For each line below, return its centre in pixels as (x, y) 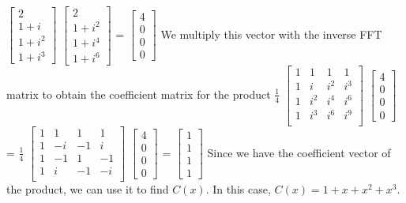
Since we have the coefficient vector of (299, 152)
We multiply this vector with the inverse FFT (271, 34)
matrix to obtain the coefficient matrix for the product (139, 94)
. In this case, (238, 189)
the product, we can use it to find (88, 189)
